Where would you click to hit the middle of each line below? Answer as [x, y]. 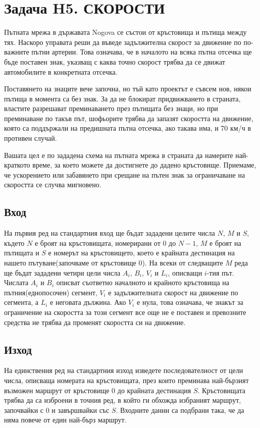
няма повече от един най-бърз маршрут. [65, 420]
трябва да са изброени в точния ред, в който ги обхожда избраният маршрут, [123, 400]
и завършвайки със [81, 410]
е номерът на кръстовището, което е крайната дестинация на [141, 253]
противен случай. [31, 138]
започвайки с [24, 410]
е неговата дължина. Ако [88, 302]
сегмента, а [21, 302]
